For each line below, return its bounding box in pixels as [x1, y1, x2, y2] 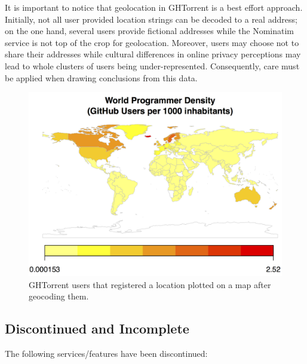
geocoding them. [29, 290, 89, 302]
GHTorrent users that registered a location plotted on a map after [29, 278, 271, 290]
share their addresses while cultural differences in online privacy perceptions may [5, 48, 301, 60]
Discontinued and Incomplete [5, 319, 189, 338]
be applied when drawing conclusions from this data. [5, 71, 198, 84]
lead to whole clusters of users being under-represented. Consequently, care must [5, 59, 300, 72]
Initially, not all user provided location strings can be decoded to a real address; [5, 13, 297, 25]
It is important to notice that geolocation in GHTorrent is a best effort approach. [5, 1, 303, 13]
